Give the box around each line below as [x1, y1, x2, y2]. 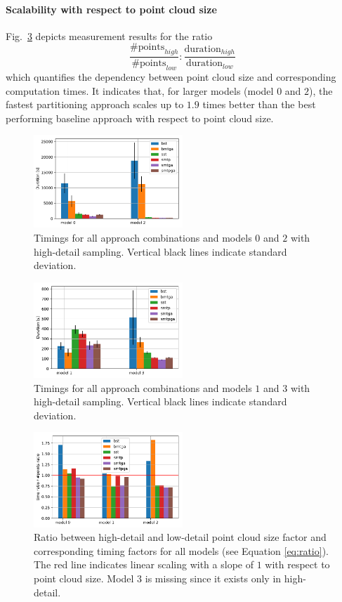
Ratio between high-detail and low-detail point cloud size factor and [34, 530, 327, 544]
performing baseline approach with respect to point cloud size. [6, 110, 274, 125]
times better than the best [202, 97, 316, 112]
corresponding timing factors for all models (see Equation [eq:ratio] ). [34, 543, 329, 558]
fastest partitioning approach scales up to [6, 97, 184, 112]
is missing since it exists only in [145, 570, 282, 585]
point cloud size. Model [34, 570, 134, 585]
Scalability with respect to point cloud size [6, 1, 217, 16]
